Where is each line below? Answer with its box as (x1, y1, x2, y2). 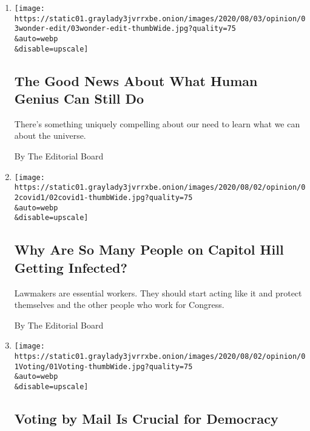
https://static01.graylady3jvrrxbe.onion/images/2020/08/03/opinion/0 (14, 14, 306, 23)
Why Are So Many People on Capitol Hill (14, 240, 284, 259)
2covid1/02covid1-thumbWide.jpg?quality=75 (14, 193, 193, 202)
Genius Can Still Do (14, 89, 144, 108)
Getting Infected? (14, 258, 127, 276)
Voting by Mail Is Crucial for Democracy (14, 409, 278, 427)
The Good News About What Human (14, 71, 258, 90)
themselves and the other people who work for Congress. (14, 298, 224, 311)
